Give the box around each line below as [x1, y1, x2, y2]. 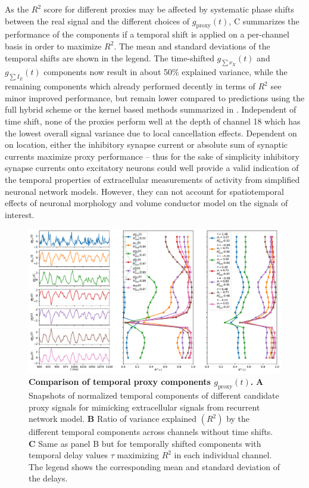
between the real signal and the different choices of [5, 14, 190, 27]
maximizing [117, 449, 159, 461]
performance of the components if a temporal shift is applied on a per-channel [5, 28, 289, 41]
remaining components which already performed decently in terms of [5, 80, 255, 92]
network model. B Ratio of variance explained [29, 412, 197, 425]
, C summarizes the [229, 14, 299, 27]
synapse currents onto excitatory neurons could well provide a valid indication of [5, 161, 299, 174]
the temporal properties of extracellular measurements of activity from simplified [5, 173, 300, 185]
